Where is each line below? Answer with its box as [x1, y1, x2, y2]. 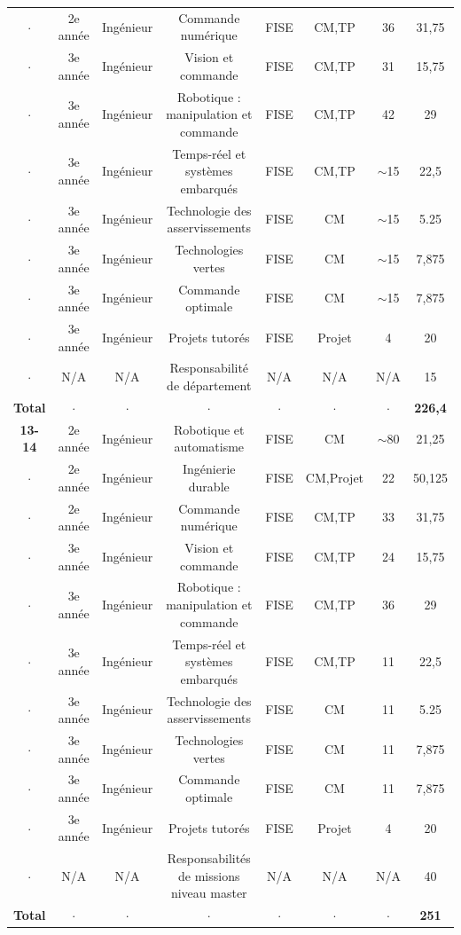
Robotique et [174, 420, 245, 438]
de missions [178, 866, 240, 884]
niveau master [170, 884, 247, 902]
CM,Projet [305, 467, 364, 486]
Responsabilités [167, 849, 251, 868]
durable [188, 476, 230, 495]
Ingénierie [183, 460, 236, 478]
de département [167, 376, 252, 395]
